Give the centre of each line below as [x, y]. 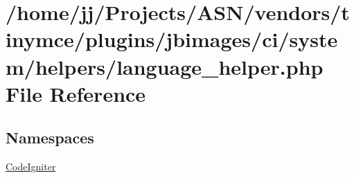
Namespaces [50, 137]
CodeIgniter [31, 167]
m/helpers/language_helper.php [165, 66]
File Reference [76, 93]
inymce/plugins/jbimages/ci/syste [172, 39]
